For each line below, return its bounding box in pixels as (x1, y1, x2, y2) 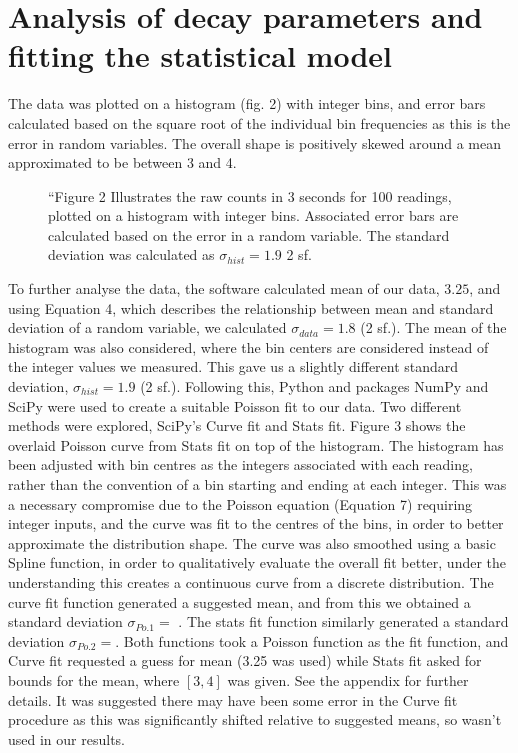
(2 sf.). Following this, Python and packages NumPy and (140, 376, 489, 397)
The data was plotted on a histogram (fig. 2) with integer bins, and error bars (8, 93, 486, 114)
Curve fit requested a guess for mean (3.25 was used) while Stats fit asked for (8, 650, 482, 671)
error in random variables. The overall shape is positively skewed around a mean (8, 132, 501, 153)
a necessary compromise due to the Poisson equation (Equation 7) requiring (8, 493, 473, 514)
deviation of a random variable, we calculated (8, 317, 287, 338)
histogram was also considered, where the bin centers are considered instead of (8, 336, 489, 357)
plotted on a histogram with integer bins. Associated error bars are (48, 205, 459, 226)
